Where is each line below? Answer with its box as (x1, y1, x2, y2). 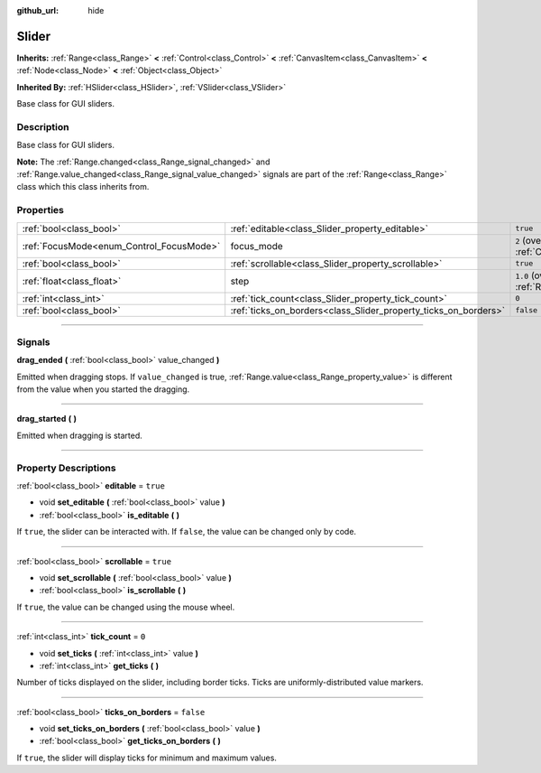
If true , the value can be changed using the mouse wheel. (16, 601, 235, 612)
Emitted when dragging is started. (16, 430, 143, 441)
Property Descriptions (16, 461, 116, 474)
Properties (16, 204, 65, 217)
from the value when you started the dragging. (16, 384, 190, 395)
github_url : (16, 5, 59, 15)
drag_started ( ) (16, 414, 77, 424)
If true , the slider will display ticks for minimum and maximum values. (16, 752, 277, 763)
